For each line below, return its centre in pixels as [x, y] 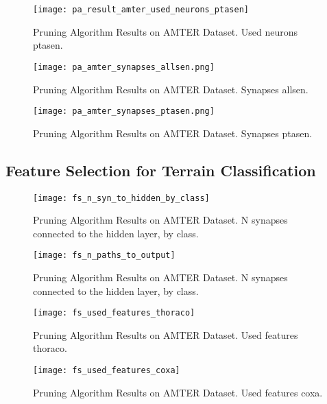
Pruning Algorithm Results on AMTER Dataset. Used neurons [166, 31]
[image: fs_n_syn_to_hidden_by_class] [121, 198]
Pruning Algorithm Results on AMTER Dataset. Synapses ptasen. [173, 133]
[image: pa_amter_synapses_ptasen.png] [124, 111]
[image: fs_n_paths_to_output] [104, 256]
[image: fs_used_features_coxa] [107, 371]
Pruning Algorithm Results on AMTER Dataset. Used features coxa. [178, 392]
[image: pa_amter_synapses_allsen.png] [124, 67]
